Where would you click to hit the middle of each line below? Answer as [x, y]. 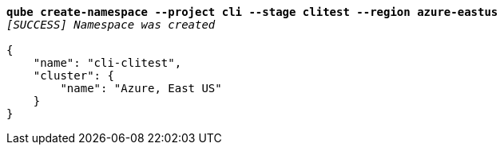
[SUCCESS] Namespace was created [111, 25]
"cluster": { [73, 75]
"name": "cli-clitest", [107, 63]
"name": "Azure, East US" [141, 88]
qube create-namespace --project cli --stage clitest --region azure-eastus [252, 12]
